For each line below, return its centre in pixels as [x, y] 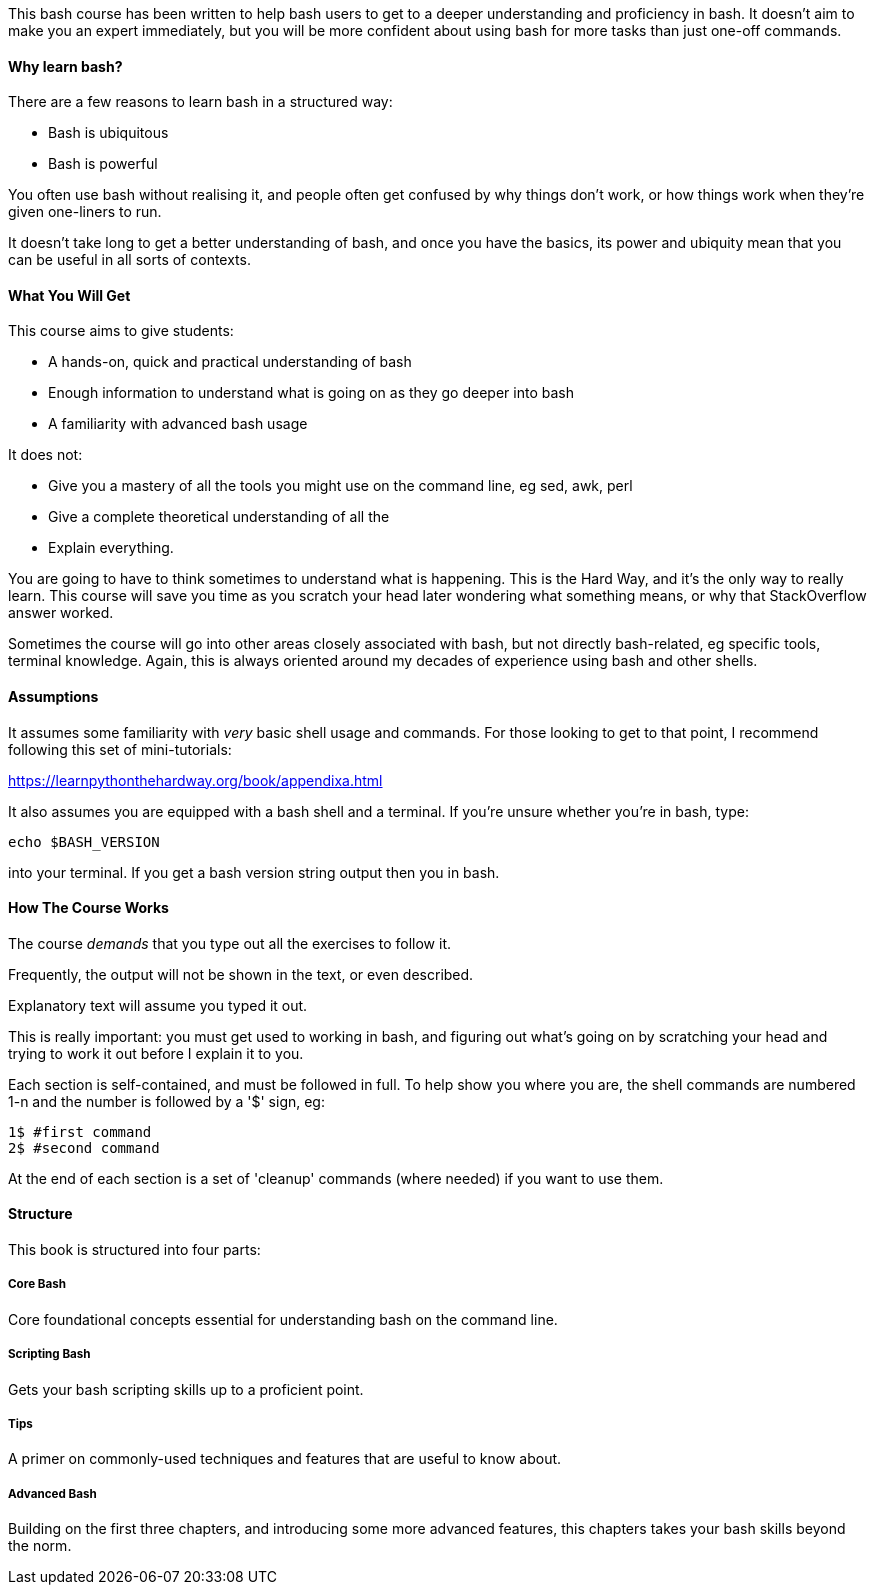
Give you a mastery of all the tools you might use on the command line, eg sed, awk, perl [340, 486]
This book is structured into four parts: [134, 1250]
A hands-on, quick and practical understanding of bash [230, 362]
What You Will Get [69, 295]
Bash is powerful [103, 164]
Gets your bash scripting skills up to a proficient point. [186, 1389]
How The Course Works [88, 908]
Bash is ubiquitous [108, 133]
